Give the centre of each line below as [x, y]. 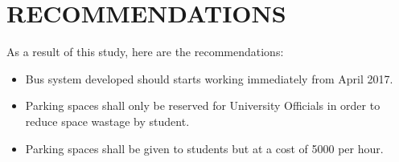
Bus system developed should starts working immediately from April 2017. [209, 78]
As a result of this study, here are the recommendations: [145, 52]
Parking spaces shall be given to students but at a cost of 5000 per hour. [204, 148]
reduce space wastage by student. [107, 121]
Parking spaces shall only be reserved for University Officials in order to [203, 105]
